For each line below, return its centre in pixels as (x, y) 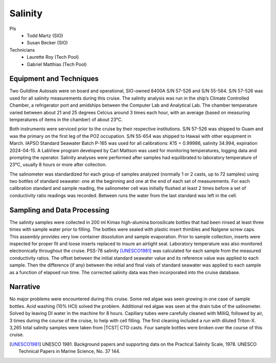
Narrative (25, 287)
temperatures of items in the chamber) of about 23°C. (66, 119)
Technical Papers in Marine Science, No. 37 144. (70, 351)
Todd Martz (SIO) (45, 35)
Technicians (22, 50)
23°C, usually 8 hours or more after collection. (58, 165)
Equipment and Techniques (54, 79)
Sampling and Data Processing (59, 210)
